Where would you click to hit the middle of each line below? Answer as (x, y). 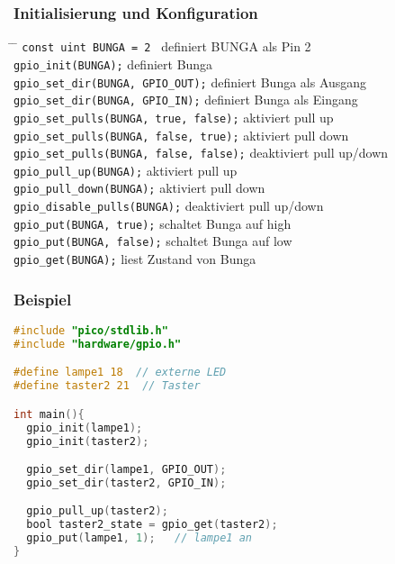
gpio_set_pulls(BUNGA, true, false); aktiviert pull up (174, 117)
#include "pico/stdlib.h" (91, 330)
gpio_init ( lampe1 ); (85, 428)
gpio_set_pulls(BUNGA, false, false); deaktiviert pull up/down (201, 153)
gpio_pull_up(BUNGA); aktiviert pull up (126, 170)
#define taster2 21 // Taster (107, 386)
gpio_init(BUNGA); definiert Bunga (113, 64)
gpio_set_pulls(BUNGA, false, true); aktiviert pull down (181, 135)
